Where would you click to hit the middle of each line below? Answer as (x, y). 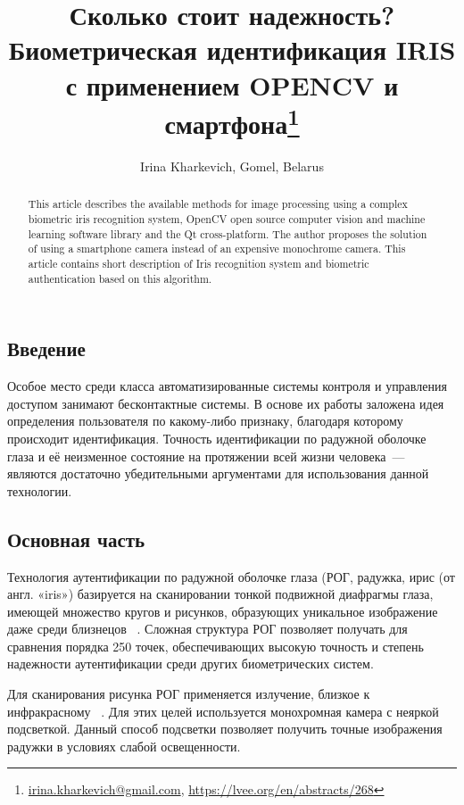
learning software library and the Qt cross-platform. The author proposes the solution (228, 233)
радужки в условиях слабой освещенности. (124, 746)
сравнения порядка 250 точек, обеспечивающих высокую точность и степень (215, 646)
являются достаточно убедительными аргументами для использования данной (218, 473)
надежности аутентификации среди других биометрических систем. (191, 664)
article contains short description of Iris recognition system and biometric (199, 264)
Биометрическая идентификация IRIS (232, 50)
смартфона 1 (232, 121)
